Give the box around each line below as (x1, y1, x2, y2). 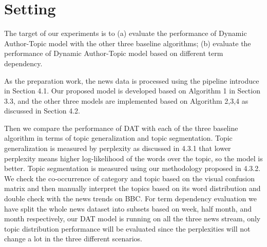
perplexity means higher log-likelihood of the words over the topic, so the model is (4, 153, 263, 163)
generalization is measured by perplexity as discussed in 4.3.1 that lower (4, 143, 231, 154)
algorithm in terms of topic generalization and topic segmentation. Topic (4, 132, 233, 143)
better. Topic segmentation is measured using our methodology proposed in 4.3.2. (4, 163, 261, 174)
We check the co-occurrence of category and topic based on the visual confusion (4, 173, 255, 183)
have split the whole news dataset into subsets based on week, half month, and (4, 203, 252, 214)
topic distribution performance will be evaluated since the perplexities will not (4, 223, 251, 234)
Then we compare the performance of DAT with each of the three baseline (4, 122, 238, 133)
